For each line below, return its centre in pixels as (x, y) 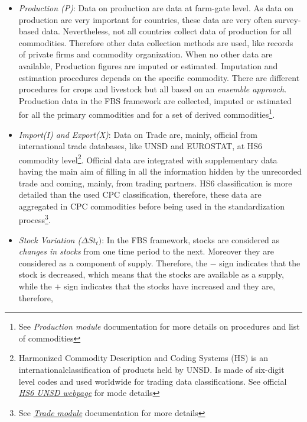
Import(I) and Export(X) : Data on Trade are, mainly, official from (138, 134)
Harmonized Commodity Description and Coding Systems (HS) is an (143, 358)
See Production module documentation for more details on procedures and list (159, 326)
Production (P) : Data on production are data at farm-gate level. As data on (156, 8)
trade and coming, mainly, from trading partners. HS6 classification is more (155, 183)
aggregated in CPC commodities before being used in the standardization (151, 206)
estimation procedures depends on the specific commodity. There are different (159, 77)
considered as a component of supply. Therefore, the (113, 262)
